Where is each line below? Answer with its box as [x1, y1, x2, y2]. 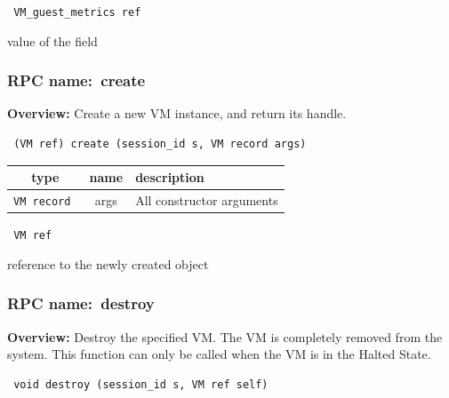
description [135, 168, 204, 187]
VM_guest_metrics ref [13, 6, 141, 19]
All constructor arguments [135, 191, 278, 210]
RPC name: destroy [7, 292, 155, 314]
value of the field [7, 31, 98, 50]
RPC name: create [7, 69, 146, 92]
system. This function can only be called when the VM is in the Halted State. [7, 345, 431, 363]
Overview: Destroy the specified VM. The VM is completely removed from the [7, 327, 443, 346]
